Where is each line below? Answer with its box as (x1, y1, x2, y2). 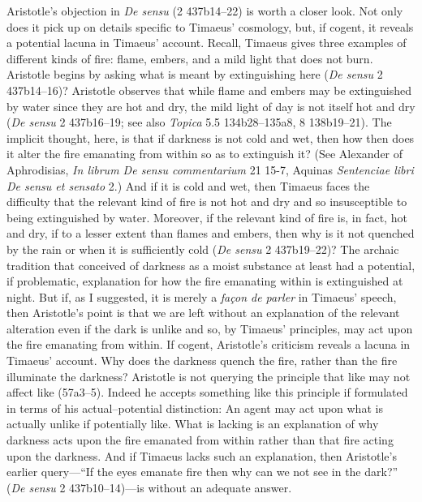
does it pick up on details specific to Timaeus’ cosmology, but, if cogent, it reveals (6, 18, 414, 35)
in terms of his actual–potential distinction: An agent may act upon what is (6, 399, 383, 416)
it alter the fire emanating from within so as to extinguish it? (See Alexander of (6, 145, 403, 162)
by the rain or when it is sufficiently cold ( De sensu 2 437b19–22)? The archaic (6, 240, 399, 257)
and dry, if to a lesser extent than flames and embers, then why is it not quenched (6, 225, 415, 242)
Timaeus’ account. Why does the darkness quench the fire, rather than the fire (6, 352, 398, 369)
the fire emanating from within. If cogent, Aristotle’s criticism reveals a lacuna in (6, 336, 411, 353)
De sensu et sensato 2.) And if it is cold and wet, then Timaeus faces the (6, 177, 370, 194)
